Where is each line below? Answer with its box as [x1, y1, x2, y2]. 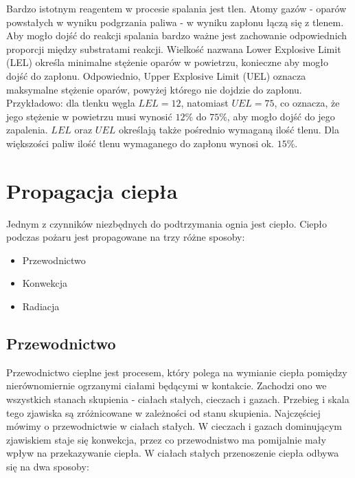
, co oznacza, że [274, 96, 340, 110]
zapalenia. [6, 122, 48, 137]
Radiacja [22, 299, 60, 314]
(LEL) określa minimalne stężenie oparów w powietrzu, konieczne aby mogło [6, 55, 329, 69]
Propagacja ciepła [6, 176, 178, 204]
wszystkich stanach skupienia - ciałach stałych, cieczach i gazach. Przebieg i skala [6, 392, 350, 406]
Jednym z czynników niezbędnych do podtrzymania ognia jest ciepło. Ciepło [6, 216, 328, 230]
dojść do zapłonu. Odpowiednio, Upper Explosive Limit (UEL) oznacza [6, 68, 306, 83]
